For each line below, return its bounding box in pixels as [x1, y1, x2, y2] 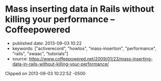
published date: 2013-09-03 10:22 [12, 40, 82, 46]
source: [12, 56, 28, 61]
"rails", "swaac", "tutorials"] [12, 50, 68, 57]
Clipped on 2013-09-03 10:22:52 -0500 [5, 70, 86, 76]
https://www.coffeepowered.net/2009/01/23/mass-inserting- [29, 56, 153, 61]
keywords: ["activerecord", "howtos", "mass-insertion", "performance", [12, 45, 157, 51]
